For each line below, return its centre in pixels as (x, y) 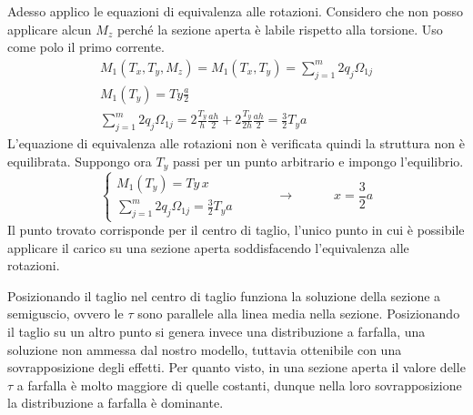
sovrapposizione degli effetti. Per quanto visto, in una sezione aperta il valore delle (236, 367)
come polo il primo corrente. (86, 47)
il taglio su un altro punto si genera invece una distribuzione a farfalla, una (216, 332)
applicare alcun (50, 29)
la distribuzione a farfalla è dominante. (116, 403)
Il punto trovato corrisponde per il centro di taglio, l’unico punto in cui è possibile (236, 230)
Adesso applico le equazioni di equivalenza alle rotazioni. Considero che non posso (235, 11)
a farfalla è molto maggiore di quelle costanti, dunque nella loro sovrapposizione (239, 385)
